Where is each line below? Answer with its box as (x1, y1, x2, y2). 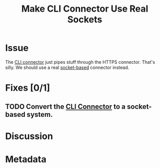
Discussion (5, 130, 53, 142)
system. (27, 110, 53, 119)
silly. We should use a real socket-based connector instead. (5, 64, 130, 70)
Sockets (67, 14, 102, 25)
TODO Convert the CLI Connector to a (5, 102, 126, 111)
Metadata (5, 153, 46, 165)
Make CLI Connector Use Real (21, 3, 148, 15)
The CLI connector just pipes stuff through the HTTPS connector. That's (5, 59, 155, 65)
